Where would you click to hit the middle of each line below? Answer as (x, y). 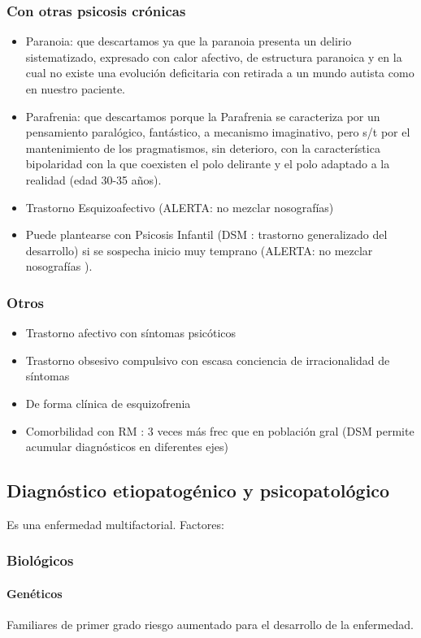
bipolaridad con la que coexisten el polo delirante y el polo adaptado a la (208, 164)
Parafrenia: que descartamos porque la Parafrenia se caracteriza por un (203, 116)
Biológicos (40, 560)
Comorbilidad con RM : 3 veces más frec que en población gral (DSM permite (220, 430)
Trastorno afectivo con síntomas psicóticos (131, 333)
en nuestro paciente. (76, 89)
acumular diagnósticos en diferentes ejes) (127, 447)
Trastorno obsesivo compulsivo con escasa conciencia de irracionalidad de (208, 360)
